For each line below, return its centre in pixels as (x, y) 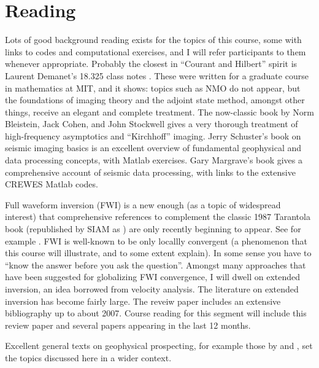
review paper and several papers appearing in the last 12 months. (128, 325)
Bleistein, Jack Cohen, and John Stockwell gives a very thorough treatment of (152, 124)
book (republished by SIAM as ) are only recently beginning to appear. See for (153, 229)
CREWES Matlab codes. (52, 184)
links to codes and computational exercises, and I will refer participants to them (156, 51)
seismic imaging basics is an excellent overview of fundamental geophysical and (153, 148)
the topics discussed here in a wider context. (88, 357)
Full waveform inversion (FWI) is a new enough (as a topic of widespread (143, 204)
